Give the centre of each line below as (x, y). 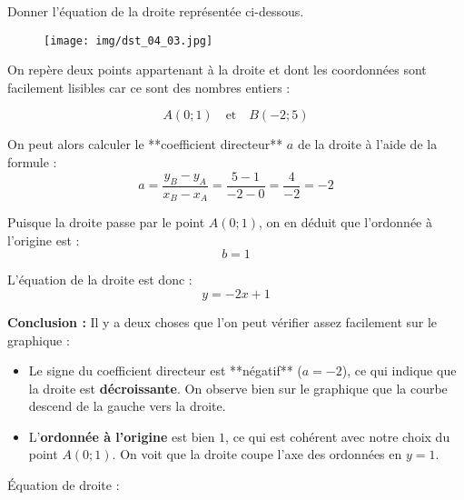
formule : (32, 162)
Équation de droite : (64, 485)
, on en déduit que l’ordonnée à (346, 222)
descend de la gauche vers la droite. (127, 406)
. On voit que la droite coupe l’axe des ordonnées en (257, 454)
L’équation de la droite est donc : (100, 280)
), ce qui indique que (399, 370)
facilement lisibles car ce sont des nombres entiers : (149, 87)
